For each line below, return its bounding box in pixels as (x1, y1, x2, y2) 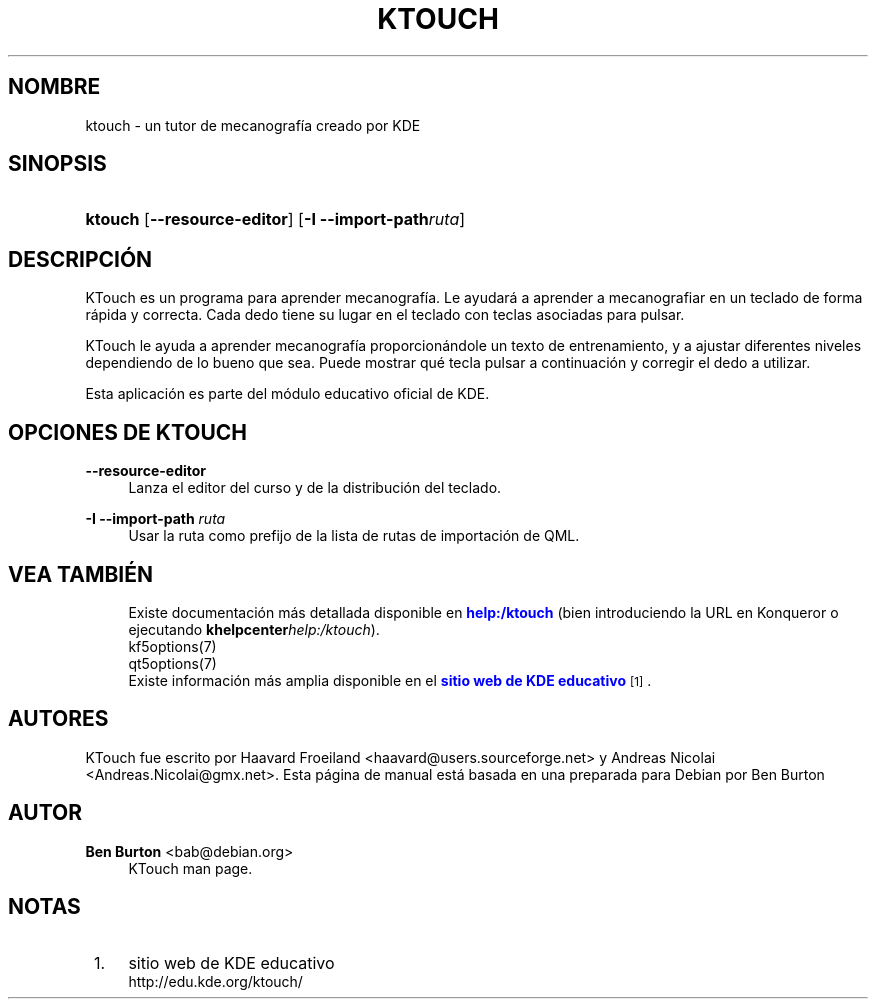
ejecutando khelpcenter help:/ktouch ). (128, 620, 380, 638)
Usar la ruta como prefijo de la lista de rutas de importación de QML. (128, 527, 580, 545)
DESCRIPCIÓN (8, 246, 153, 272)
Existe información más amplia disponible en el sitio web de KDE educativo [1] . (128, 671, 652, 689)
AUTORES (8, 706, 109, 732)
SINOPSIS (8, 151, 107, 177)
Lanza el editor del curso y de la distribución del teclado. (128, 479, 502, 497)
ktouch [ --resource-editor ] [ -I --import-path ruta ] (85, 209, 466, 230)
